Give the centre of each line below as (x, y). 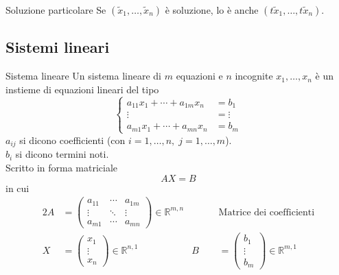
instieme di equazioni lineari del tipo (82, 89)
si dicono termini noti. (62, 154)
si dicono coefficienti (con (72, 140)
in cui (17, 188)
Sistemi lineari (58, 47)
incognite (254, 76)
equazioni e (199, 76)
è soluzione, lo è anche (212, 10)
